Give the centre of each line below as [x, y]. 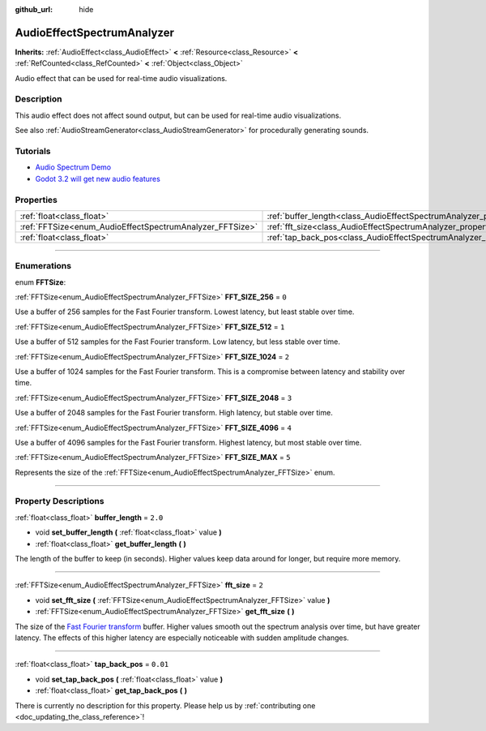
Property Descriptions [60, 501]
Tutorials [33, 151]
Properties [36, 200]
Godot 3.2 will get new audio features [98, 178]
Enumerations [43, 266]
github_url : [34, 9]
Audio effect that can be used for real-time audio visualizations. [121, 78]
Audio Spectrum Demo [73, 167]
